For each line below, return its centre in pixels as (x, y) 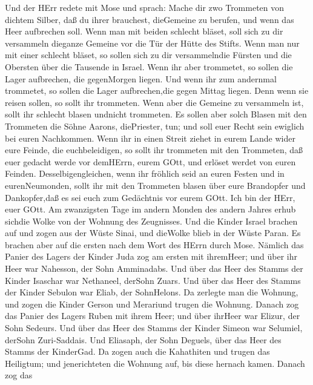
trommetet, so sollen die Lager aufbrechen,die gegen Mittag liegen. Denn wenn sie (157, 90)
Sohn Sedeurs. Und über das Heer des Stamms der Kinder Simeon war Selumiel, (154, 328)
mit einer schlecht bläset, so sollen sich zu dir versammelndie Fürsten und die (148, 55)
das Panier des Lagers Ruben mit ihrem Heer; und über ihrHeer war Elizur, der (153, 316)
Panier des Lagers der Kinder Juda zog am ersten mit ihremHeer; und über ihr (151, 256)
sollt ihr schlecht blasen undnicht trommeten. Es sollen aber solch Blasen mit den (156, 114)
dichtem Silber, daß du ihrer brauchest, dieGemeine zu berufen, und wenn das (150, 19)
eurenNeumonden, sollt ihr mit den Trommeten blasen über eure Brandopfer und (155, 185)
